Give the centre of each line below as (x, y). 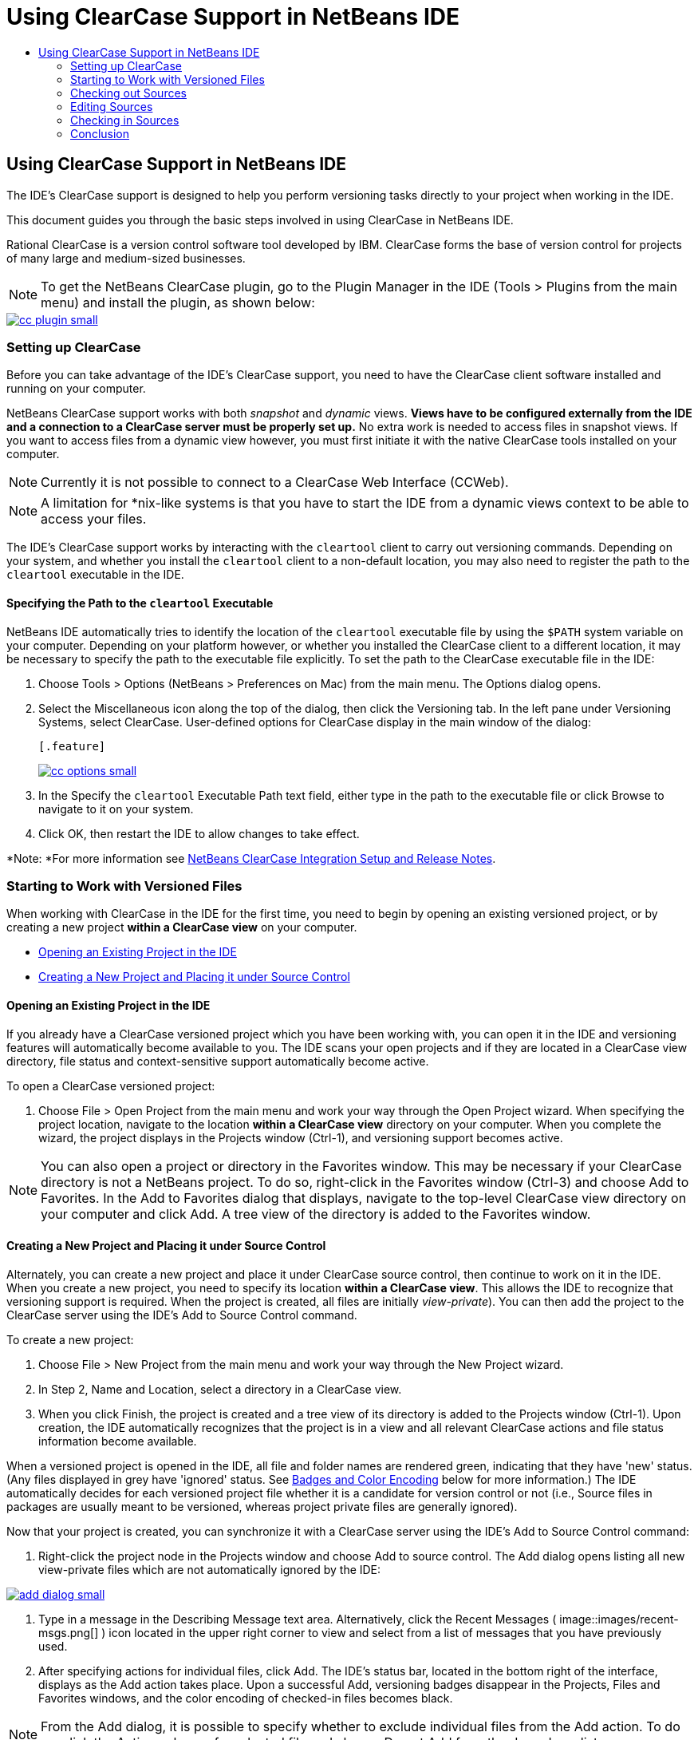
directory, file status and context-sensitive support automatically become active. (218, 1061)
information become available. (118, 1441)
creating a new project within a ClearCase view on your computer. (182, 927)
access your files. (94, 519)
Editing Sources (112, 106)
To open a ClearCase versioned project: (111, 1086)
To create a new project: (70, 1339)
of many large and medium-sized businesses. (126, 258)
